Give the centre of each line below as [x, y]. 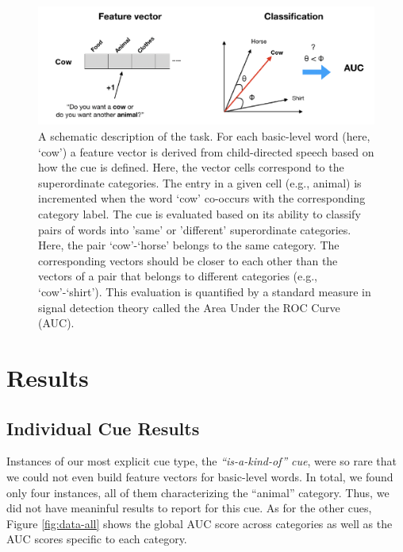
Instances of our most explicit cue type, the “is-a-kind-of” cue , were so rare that [201, 461]
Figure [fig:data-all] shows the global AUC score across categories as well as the [200, 523]
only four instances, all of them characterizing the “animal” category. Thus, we [198, 492]
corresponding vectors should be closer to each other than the [188, 260]
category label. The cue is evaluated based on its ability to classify [200, 214]
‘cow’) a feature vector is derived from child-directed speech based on [206, 151]
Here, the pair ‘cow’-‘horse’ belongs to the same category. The [189, 245]
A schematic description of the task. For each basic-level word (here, [204, 136]
